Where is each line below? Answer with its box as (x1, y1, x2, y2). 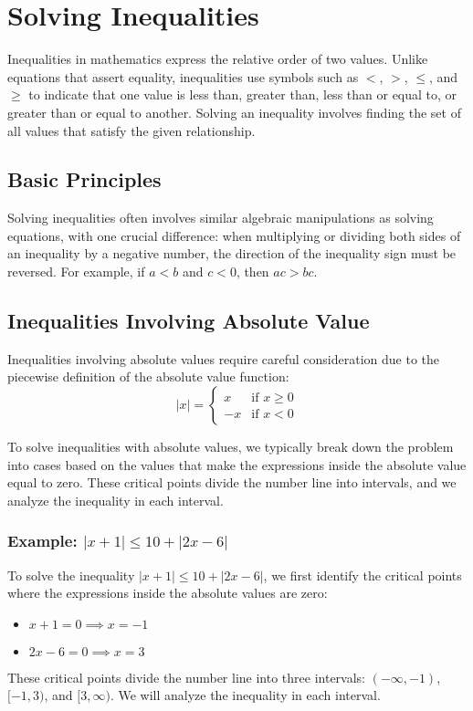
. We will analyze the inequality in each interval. (110, 685, 381, 705)
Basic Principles (7, 165, 162, 193)
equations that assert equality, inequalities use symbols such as (7, 67, 359, 86)
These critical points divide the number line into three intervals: (7, 667, 365, 686)
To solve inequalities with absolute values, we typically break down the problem (7, 437, 454, 456)
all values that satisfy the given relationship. (7, 120, 256, 140)
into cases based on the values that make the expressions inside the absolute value (7, 455, 467, 474)
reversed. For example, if (7, 262, 145, 281)
